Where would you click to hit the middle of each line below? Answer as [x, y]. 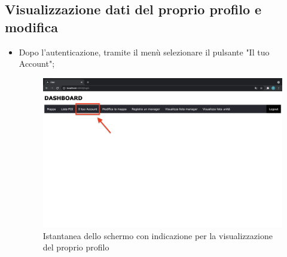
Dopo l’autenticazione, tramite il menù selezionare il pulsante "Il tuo [144, 52]
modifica [31, 27]
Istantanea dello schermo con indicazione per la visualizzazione [158, 235]
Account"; [37, 64]
